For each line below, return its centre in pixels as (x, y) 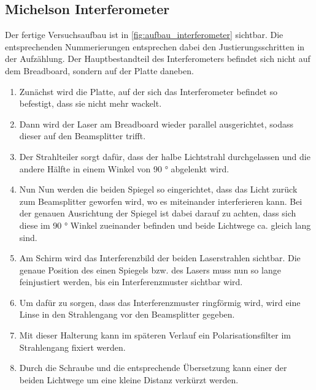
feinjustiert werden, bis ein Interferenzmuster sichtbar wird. (131, 282)
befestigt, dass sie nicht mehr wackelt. (91, 103)
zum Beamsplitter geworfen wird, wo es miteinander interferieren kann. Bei (161, 201)
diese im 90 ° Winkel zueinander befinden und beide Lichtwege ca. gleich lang (165, 225)
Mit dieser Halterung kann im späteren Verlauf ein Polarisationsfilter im (155, 335)
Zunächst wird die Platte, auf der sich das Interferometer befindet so (148, 91)
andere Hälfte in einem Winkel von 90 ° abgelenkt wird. (124, 168)
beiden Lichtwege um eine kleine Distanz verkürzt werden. (129, 379)
